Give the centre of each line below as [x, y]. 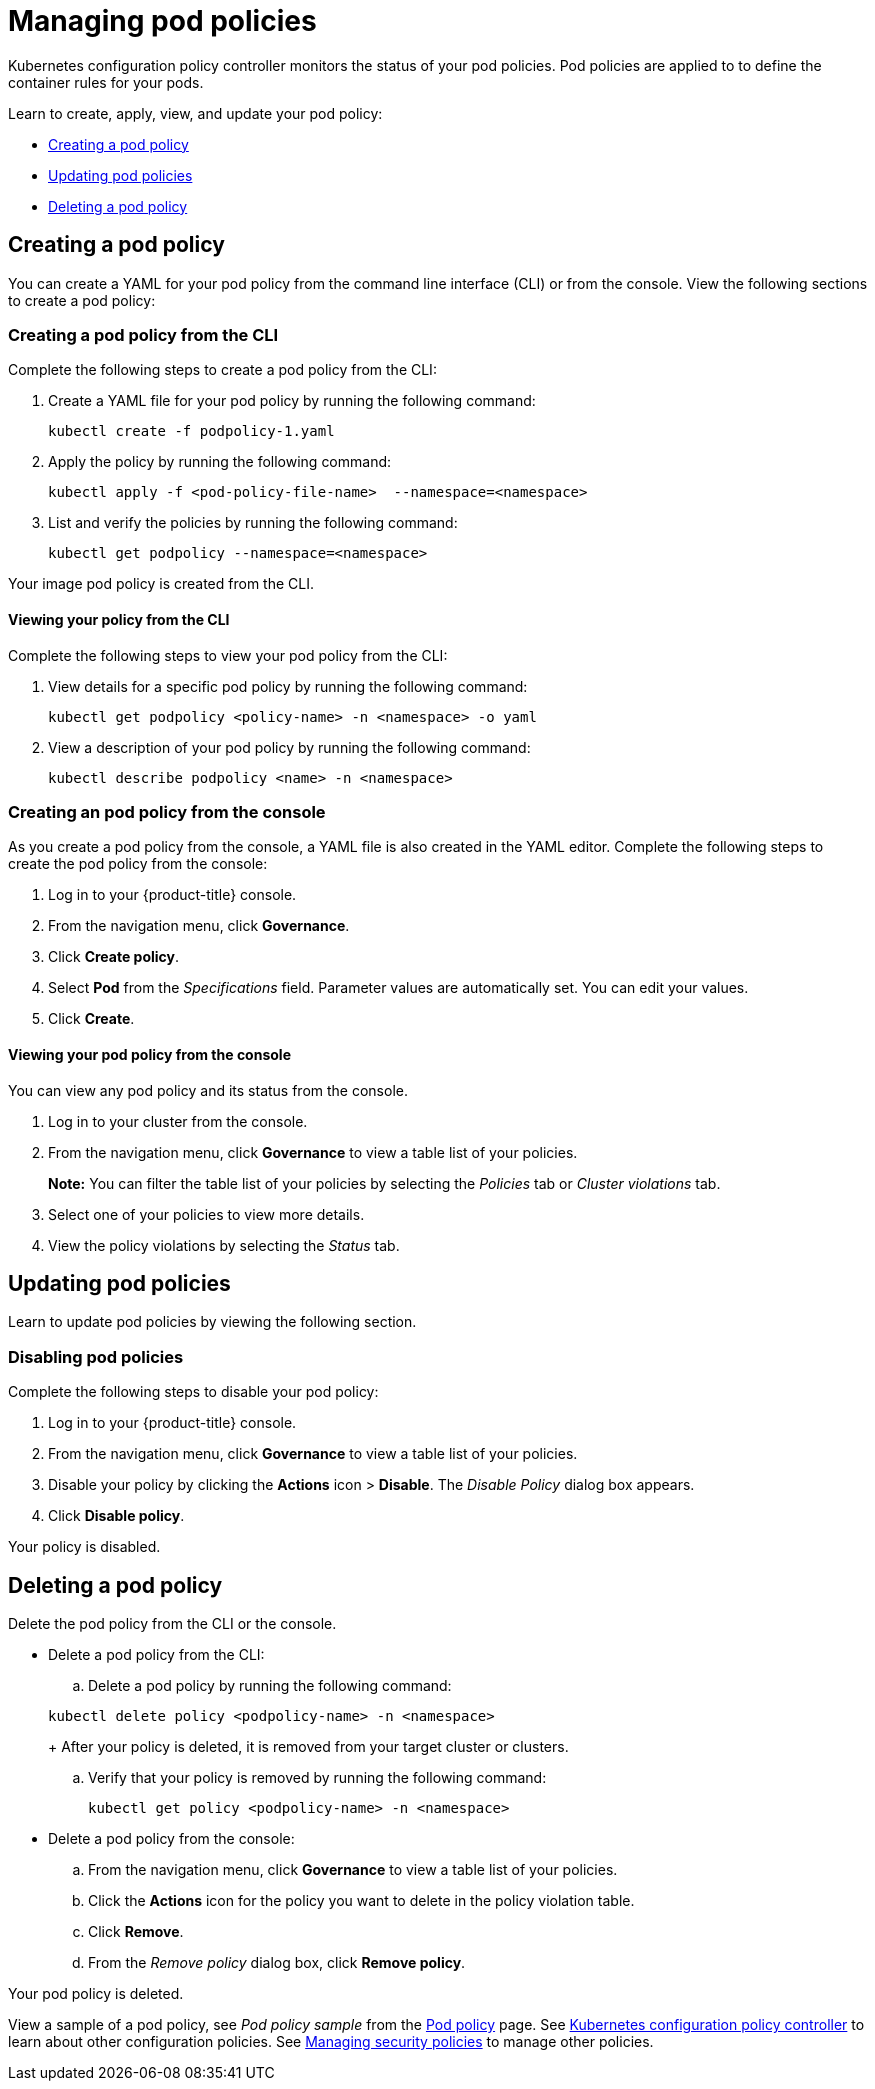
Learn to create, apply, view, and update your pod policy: [195, 113]
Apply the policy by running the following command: [220, 462]
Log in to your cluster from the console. [178, 1121]
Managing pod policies [162, 21]
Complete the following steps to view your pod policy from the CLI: [228, 655]
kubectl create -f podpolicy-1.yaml [191, 431]
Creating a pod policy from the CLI [143, 334]
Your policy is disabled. [84, 1547]
